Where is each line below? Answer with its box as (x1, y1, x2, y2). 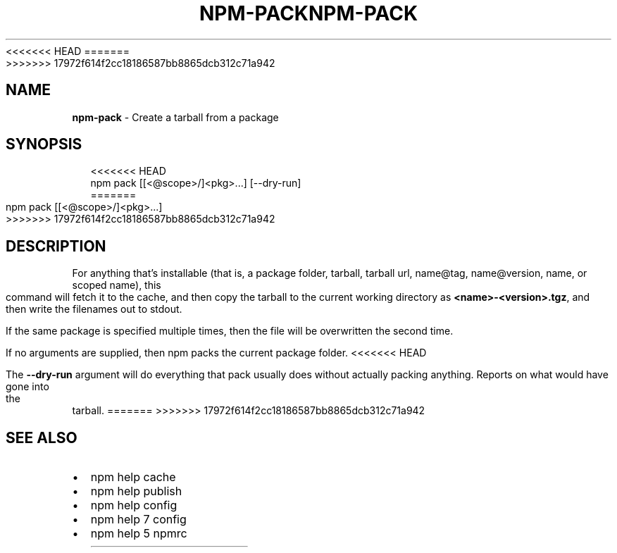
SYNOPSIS (6, 135, 82, 154)
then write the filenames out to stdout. (6, 303, 182, 316)
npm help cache (90, 470, 176, 485)
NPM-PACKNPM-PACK (199, 1, 418, 25)
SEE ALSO (6, 428, 77, 447)
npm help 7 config (90, 512, 187, 527)
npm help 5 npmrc (90, 526, 187, 541)
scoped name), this (72, 279, 161, 292)
